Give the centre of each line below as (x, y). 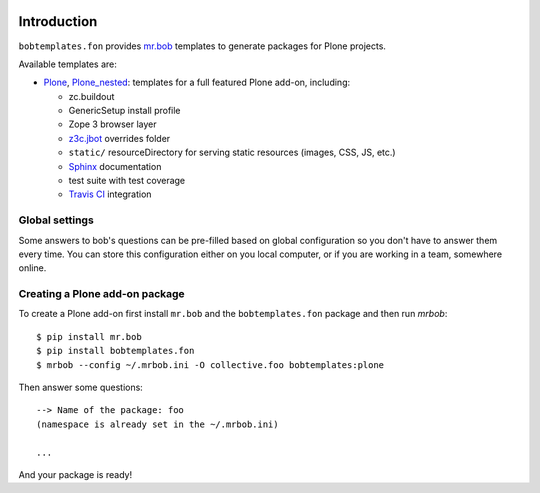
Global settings (56, 220)
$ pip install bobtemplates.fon (115, 351)
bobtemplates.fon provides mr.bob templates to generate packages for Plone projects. (202, 46)
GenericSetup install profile (124, 111)
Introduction (58, 21)
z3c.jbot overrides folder (119, 138)
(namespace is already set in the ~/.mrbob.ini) (157, 424)
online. (32, 268)
